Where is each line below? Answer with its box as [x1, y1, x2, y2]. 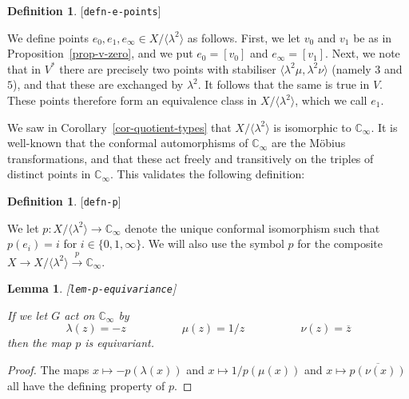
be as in [353, 29, 392, 46]
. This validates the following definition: [109, 166, 305, 182]
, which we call [295, 92, 367, 109]
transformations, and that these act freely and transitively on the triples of [7, 150, 374, 166]
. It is [371, 118, 398, 135]
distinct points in [7, 166, 91, 182]
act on [64, 306, 95, 323]
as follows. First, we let [187, 29, 300, 46]
